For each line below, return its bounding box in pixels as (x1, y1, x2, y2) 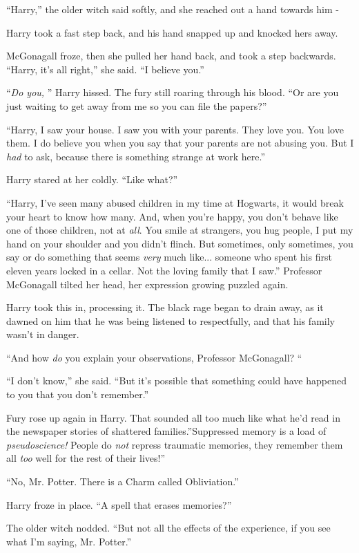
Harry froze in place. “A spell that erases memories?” (6, 497, 232, 512)
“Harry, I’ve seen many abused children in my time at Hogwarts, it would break (6, 195, 344, 209)
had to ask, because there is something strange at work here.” (6, 149, 266, 163)
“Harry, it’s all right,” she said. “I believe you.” (6, 62, 204, 76)
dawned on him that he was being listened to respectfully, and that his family (6, 313, 335, 328)
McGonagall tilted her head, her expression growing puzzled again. (6, 276, 289, 291)
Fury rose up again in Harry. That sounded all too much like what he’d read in (6, 410, 340, 424)
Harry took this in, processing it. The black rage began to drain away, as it (6, 300, 324, 315)
